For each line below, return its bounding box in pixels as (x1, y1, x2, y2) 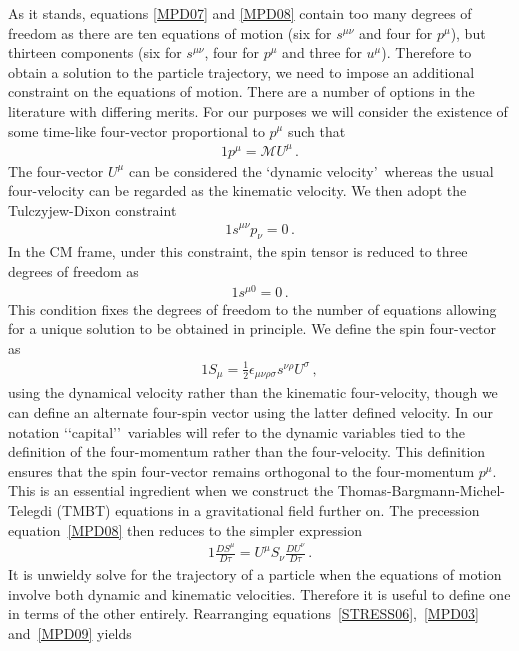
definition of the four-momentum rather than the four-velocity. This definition (8, 441, 486, 462)
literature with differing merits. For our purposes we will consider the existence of (8, 100, 508, 121)
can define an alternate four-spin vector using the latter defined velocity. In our (8, 402, 493, 423)
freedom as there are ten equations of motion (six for (8, 22, 332, 43)
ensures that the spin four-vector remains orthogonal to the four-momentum (8, 460, 475, 481)
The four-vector (8, 160, 104, 181)
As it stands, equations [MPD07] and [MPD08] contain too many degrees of (8, 3, 472, 23)
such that (287, 120, 346, 141)
